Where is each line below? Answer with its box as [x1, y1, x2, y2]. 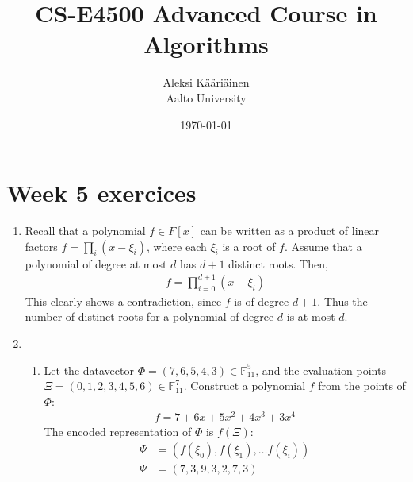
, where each [146, 237, 207, 254]
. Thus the [317, 292, 368, 309]
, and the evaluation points [255, 361, 386, 378]
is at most [286, 308, 335, 325]
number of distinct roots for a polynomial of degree [25, 308, 274, 325]
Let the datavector [44, 361, 134, 378]
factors [25, 237, 58, 254]
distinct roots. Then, [228, 255, 328, 272]
